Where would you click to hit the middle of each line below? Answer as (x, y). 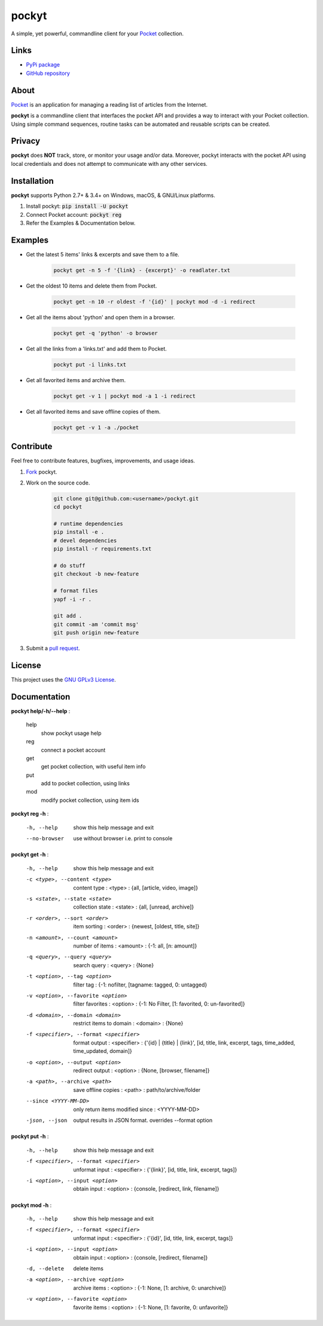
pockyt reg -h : (30, 814)
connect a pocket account (73, 750)
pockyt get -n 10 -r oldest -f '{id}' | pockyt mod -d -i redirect (155, 302)
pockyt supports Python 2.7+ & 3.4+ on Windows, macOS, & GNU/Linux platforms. (113, 195)
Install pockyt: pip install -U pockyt (77, 206)
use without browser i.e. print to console (123, 838)
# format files (76, 591)
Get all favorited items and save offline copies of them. (93, 411)
